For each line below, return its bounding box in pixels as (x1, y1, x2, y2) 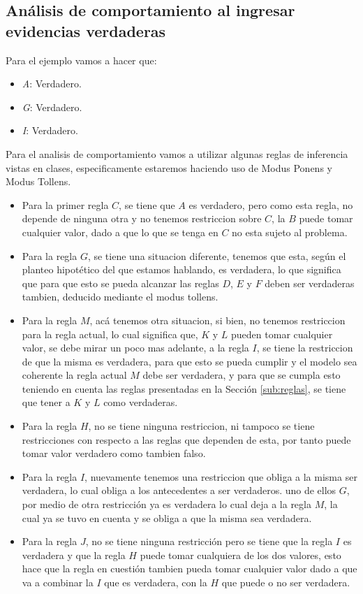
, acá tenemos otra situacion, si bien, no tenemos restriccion (89, 312, 346, 327)
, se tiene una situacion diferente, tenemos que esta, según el (87, 248, 346, 263)
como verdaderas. (103, 395, 178, 410)
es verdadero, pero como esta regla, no (188, 197, 353, 212)
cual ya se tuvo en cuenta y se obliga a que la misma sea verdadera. (22, 510, 312, 525)
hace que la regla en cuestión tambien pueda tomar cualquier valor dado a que (22, 561, 357, 576)
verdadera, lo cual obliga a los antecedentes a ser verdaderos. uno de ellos (22, 483, 336, 498)
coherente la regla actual (22, 368, 127, 382)
